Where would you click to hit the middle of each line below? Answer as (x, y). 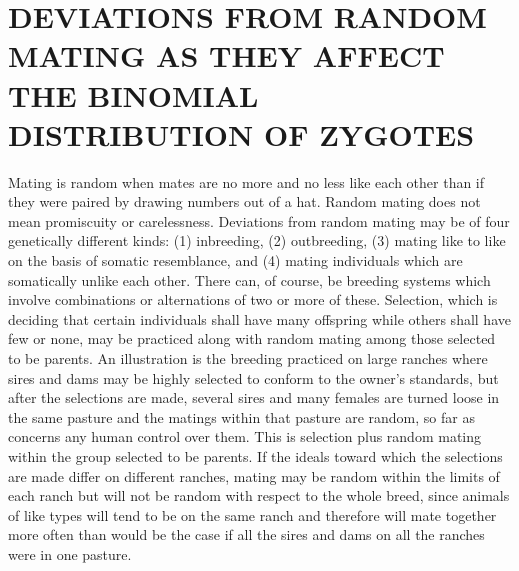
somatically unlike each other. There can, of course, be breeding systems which (249, 279)
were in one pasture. (70, 553)
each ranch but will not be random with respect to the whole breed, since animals (259, 495)
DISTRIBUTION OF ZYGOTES (241, 133)
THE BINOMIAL (133, 94)
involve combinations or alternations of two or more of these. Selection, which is (253, 299)
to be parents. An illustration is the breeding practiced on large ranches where (248, 358)
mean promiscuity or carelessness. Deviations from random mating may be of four (259, 220)
